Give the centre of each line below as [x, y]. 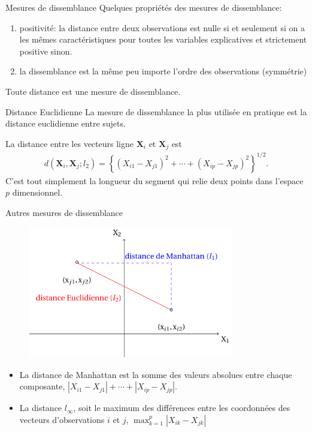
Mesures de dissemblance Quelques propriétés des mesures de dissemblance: [144, 7]
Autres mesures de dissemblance [64, 212]
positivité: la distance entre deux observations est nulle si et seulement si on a [162, 27]
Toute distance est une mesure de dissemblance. [93, 91]
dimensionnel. [37, 192]
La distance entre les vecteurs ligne [69, 143]
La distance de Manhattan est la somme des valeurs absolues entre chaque [156, 374]
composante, [42, 386]
